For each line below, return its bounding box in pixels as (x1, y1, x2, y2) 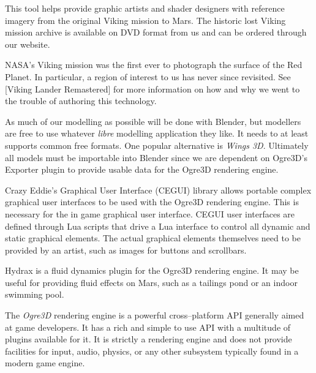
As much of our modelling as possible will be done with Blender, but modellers (5, 115, 301, 127)
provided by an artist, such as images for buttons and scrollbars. (5, 243, 247, 256)
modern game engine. (5, 356, 85, 369)
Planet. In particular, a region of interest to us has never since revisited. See (5, 70, 291, 83)
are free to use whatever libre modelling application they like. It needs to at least (5, 127, 309, 140)
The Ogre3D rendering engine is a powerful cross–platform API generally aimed (5, 309, 304, 322)
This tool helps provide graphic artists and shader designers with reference (5, 2, 285, 14)
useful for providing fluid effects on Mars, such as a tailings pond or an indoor (5, 276, 298, 288)
